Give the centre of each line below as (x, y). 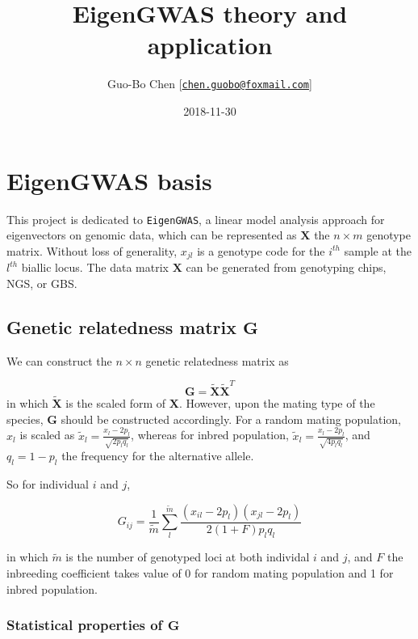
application (210, 45)
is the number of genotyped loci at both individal (188, 557)
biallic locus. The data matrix (95, 267)
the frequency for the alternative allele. (158, 456)
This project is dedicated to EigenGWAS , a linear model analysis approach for (196, 219)
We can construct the (59, 360)
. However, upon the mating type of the (277, 403)
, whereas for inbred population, (210, 435)
